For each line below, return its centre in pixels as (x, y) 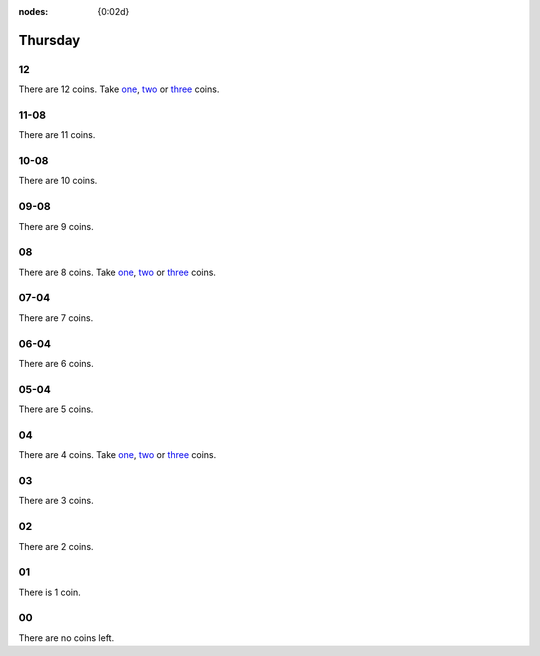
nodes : (33, 11)
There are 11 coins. (57, 135)
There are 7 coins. (56, 317)
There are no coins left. (66, 637)
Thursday (49, 40)
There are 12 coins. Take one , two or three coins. (119, 89)
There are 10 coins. (58, 181)
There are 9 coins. (56, 226)
